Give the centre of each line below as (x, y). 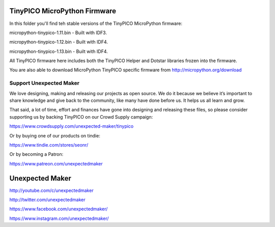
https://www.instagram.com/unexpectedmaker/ (59, 218)
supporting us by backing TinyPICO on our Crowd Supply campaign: (81, 117)
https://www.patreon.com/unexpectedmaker (56, 163)
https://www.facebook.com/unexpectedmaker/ (59, 209)
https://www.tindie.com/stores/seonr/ (49, 145)
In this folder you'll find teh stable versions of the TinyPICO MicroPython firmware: (96, 23)
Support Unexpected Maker (45, 83)
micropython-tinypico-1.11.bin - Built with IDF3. (58, 33)
